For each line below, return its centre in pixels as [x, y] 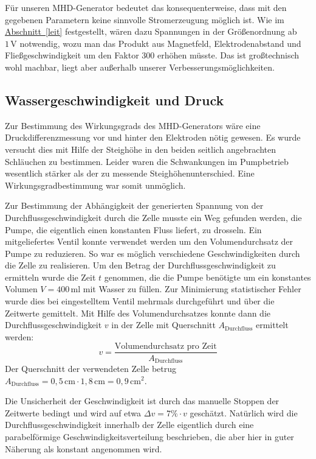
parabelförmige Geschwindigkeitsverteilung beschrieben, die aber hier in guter [149, 436]
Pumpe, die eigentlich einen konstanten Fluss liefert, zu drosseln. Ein [133, 229]
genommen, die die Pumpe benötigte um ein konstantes [208, 277]
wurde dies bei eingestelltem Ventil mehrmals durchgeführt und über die [140, 301]
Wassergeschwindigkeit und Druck [115, 100]
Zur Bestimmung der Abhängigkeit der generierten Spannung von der [134, 205]
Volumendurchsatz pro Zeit [166, 347]
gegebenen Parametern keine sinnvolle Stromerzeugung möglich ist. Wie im [145, 19]
